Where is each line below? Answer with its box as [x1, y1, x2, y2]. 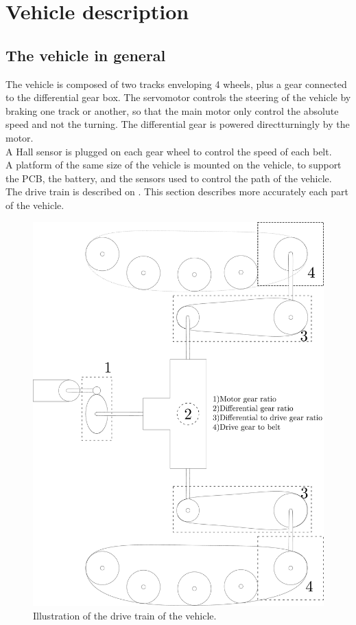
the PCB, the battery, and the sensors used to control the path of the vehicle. [5, 171, 332, 185]
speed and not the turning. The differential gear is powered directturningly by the [5, 117, 350, 131]
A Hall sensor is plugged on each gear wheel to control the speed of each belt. [5, 144, 332, 158]
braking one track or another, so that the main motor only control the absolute [5, 103, 339, 118]
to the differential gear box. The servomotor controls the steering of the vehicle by [5, 90, 351, 105]
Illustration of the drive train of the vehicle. [33, 608, 217, 622]
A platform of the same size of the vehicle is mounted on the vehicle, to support [5, 157, 342, 172]
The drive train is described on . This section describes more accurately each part [5, 184, 349, 199]
